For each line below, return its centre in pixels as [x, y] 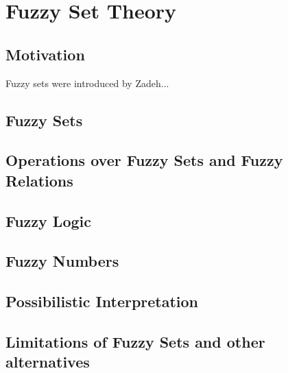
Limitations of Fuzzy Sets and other [135, 341]
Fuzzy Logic [48, 220]
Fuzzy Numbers [62, 261]
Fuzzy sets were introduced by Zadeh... [87, 83]
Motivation [45, 54]
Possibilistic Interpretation [102, 301]
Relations [39, 180]
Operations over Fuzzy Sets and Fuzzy [144, 160]
